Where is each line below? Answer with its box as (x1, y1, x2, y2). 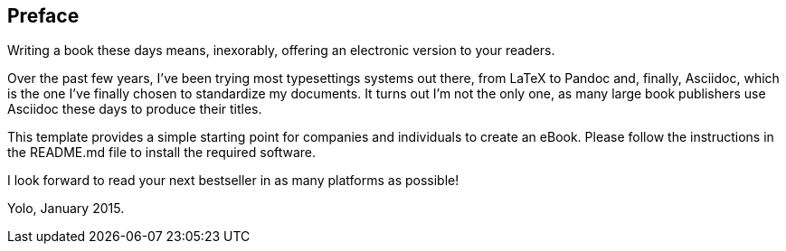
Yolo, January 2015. (7, 200, 125, 217)
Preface (7, 5, 80, 27)
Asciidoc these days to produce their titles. (7, 101, 262, 117)
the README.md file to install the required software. (7, 144, 317, 161)
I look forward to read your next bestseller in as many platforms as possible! (7, 172, 459, 189)
